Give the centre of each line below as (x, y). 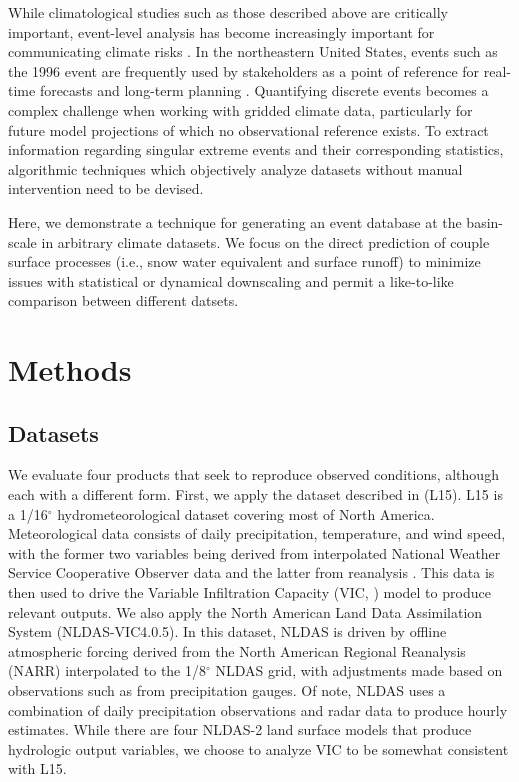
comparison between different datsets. (123, 300)
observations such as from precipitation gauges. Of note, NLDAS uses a (227, 690)
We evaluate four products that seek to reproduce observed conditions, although (253, 474)
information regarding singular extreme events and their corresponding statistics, (256, 149)
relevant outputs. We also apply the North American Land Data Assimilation (245, 611)
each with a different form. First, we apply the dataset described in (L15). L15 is (255, 494)
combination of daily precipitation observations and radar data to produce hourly (258, 709)
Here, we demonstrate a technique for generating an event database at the (235, 221)
